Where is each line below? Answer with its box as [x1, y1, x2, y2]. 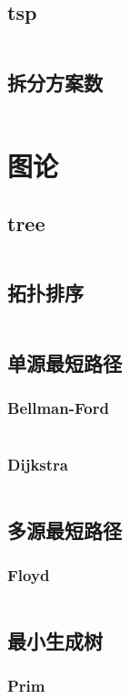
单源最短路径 [7, 348, 122, 376]
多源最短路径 [7, 515, 122, 544]
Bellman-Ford [7, 396, 109, 418]
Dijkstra [7, 453, 68, 476]
